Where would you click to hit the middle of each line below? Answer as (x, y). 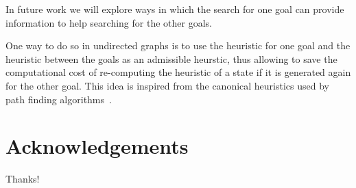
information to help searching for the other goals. (109, 22)
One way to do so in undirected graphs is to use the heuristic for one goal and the (178, 45)
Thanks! (23, 179)
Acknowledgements (97, 146)
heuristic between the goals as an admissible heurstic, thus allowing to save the (171, 58)
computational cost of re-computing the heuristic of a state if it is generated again (178, 72)
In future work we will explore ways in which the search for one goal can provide (175, 9)
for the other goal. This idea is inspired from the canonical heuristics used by (167, 85)
